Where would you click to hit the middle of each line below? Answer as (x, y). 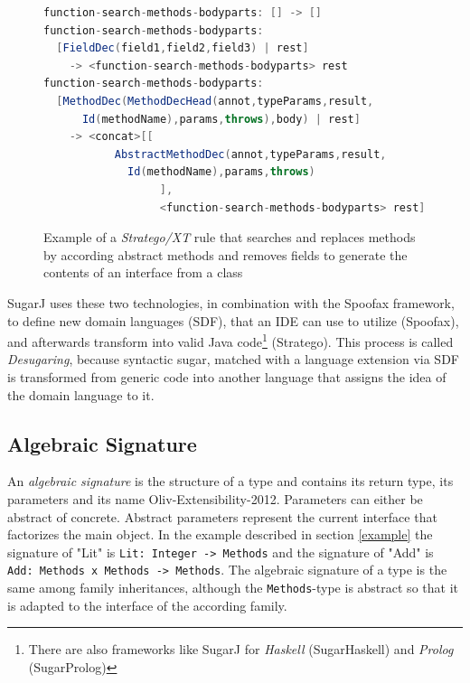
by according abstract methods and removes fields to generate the (226, 254)
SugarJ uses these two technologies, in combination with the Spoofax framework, (231, 302)
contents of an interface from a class (143, 272)
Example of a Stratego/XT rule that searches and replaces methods (230, 237)
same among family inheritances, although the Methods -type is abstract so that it (233, 588)
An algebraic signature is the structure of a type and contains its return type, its (230, 481)
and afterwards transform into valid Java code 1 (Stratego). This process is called (230, 340)
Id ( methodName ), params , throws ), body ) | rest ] (221, 119)
